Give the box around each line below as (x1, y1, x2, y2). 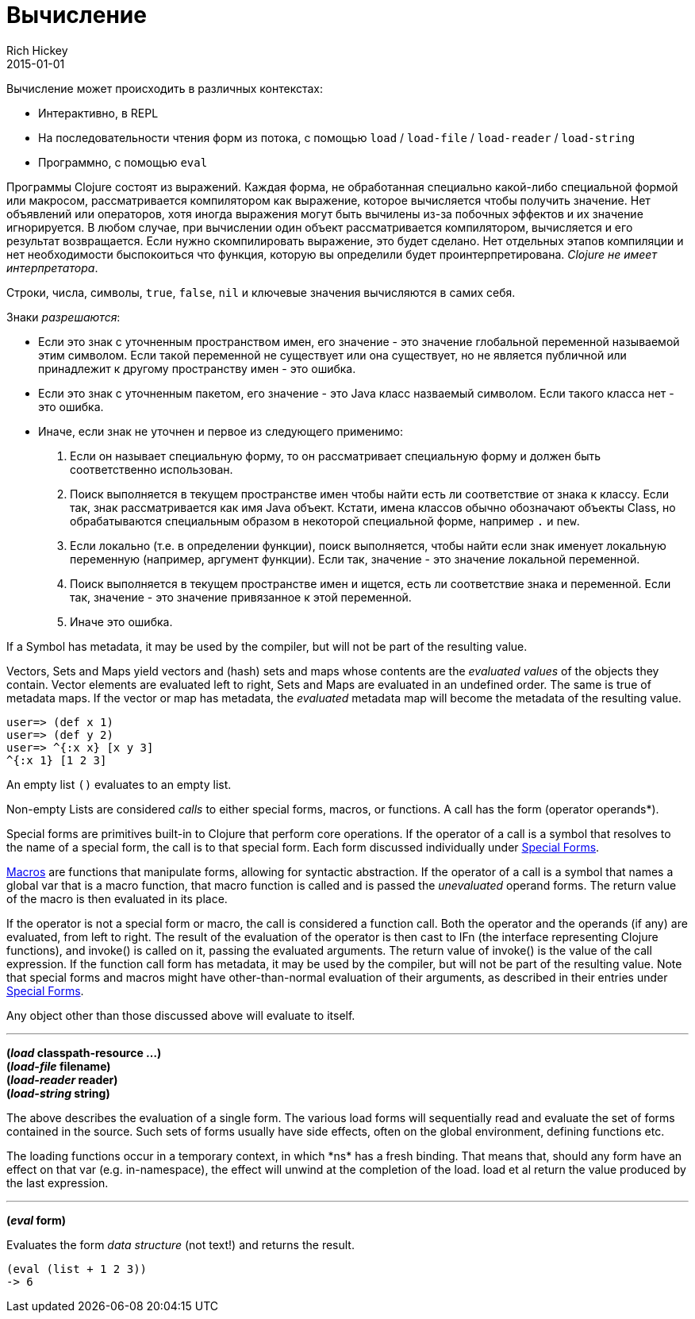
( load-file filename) (6, 1059, 111, 1073)
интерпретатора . (6, 260, 98, 275)
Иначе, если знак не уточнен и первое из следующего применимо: (38, 424, 403, 438)
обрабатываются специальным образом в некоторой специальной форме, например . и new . (70, 513, 580, 528)
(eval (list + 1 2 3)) (6, 1262, 148, 1275)
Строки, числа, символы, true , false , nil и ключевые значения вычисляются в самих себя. (6, 285, 516, 299)
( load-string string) (6, 1086, 110, 1100)
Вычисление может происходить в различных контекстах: (6, 81, 323, 95)
